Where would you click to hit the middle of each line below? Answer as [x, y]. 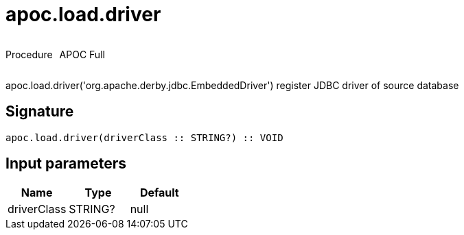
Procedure [29, 54]
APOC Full [82, 54]
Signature [40, 112]
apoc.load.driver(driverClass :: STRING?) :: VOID [144, 137]
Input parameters [66, 164]
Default [159, 193]
